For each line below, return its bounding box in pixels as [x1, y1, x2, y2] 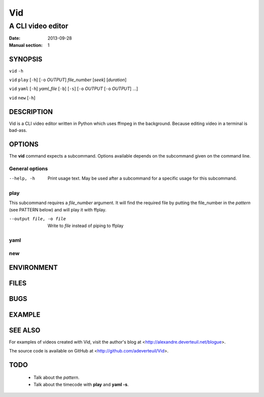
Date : [9, 35, 21, 41]
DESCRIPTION [9, 108, 53, 116]
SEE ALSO [9, 326, 41, 334]
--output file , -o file [9, 216, 66, 222]
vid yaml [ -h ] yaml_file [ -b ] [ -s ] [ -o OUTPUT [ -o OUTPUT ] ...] [9, 86, 138, 92]
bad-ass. [9, 127, 27, 133]
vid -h [9, 68, 24, 73]
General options [9, 165, 48, 172]
